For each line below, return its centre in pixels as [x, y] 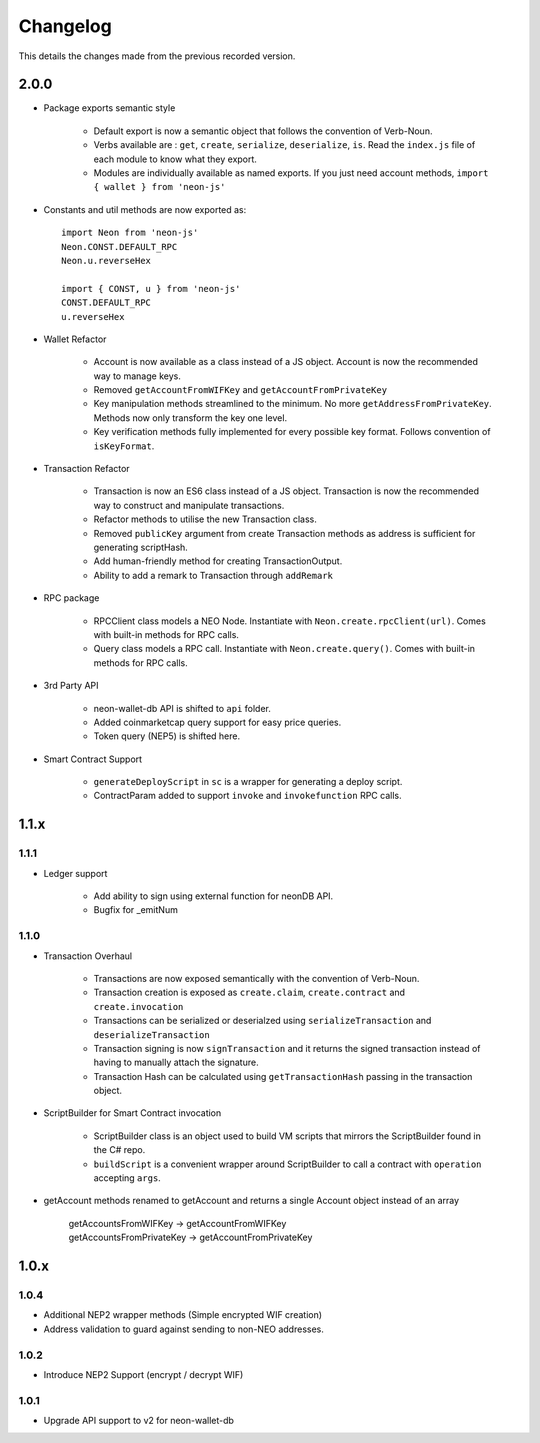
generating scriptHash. [141, 547]
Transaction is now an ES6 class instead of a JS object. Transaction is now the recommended [286, 491]
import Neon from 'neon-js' [130, 233]
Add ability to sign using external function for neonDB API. [213, 896]
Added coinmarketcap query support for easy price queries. [217, 722]
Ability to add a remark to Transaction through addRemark [213, 575]
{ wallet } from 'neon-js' [159, 187]
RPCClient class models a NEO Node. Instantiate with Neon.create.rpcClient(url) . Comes [290, 621]
